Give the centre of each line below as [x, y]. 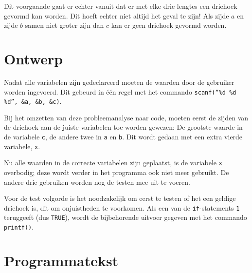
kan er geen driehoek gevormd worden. [169, 25]
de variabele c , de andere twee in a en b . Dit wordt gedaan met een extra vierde [123, 136]
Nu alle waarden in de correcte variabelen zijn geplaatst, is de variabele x [113, 163]
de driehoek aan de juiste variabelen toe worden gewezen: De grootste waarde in [123, 127]
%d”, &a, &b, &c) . [33, 101]
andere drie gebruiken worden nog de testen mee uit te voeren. [97, 182]
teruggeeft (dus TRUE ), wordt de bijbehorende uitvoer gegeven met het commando [126, 217]
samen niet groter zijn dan [64, 25]
